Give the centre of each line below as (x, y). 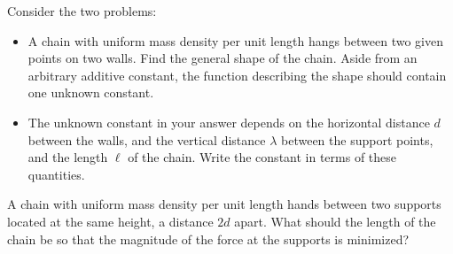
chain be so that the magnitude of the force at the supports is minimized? (208, 239)
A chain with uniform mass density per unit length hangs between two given (236, 40)
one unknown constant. (91, 92)
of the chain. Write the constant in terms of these (262, 157)
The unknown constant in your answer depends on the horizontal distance (229, 122)
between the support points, (357, 139)
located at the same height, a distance (110, 221)
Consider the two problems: (82, 11)
